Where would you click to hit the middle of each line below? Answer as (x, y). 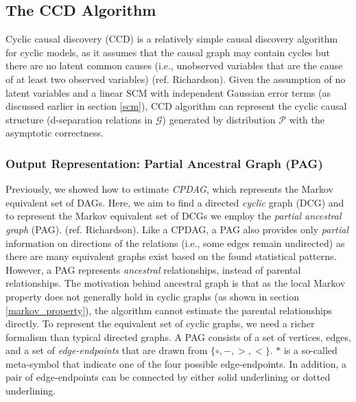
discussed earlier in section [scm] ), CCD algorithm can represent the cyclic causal (176, 106)
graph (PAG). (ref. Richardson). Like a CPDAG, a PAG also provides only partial (177, 229)
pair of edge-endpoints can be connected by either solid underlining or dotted (168, 377)
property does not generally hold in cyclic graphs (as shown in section (152, 296)
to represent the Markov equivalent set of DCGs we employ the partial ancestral (174, 216)
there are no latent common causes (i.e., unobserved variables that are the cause (174, 66)
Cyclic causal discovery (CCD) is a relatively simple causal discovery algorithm (172, 39)
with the (307, 119)
